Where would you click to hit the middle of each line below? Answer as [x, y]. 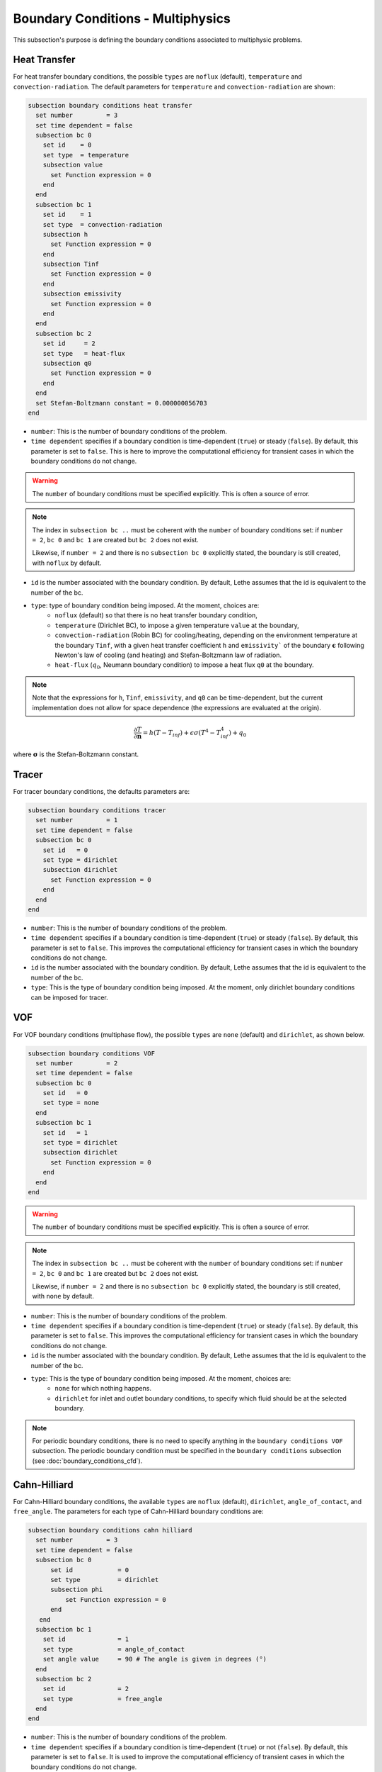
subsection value [73, 165]
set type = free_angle [103, 1699]
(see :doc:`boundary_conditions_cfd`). [87, 1461]
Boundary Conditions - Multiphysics [122, 18]
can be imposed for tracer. [70, 997]
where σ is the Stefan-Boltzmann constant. [76, 754]
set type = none [71, 1103]
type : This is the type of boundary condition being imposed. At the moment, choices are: [161, 1379]
